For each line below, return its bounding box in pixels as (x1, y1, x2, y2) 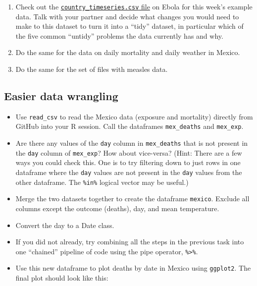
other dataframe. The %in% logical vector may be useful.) (15, 176, 189, 187)
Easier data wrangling (4, 88, 118, 104)
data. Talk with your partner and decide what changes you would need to (15, 11, 239, 21)
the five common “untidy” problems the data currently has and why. (15, 30, 223, 41)
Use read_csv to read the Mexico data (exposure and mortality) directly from (15, 111, 253, 121)
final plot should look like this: (15, 273, 108, 283)
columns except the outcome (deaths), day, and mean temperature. (15, 203, 219, 214)
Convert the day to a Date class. (15, 220, 114, 230)
